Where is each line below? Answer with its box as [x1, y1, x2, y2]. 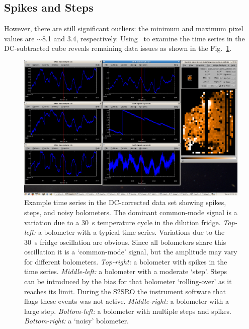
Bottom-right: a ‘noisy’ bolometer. [24, 315, 129, 326]
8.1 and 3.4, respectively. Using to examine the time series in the [42, 33, 245, 43]
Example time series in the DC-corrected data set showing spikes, [24, 197, 226, 208]
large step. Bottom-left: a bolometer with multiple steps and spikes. [24, 305, 231, 316]
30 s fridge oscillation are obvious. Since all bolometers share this [24, 236, 226, 247]
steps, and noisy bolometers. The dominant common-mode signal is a [24, 207, 237, 217]
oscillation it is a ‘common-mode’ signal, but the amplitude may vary [24, 246, 237, 257]
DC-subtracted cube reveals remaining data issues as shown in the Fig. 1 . [4, 43, 232, 53]
